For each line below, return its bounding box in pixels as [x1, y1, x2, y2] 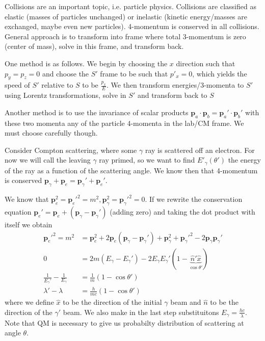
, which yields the [192, 68, 247, 78]
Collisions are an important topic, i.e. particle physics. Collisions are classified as [5, 1, 256, 11]
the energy [228, 154, 261, 165]
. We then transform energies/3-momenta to [107, 80, 244, 90]
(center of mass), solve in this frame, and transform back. [5, 41, 184, 51]
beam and [170, 297, 201, 307]
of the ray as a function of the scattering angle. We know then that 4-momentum [5, 165, 258, 175]
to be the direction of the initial [63, 297, 162, 307]
